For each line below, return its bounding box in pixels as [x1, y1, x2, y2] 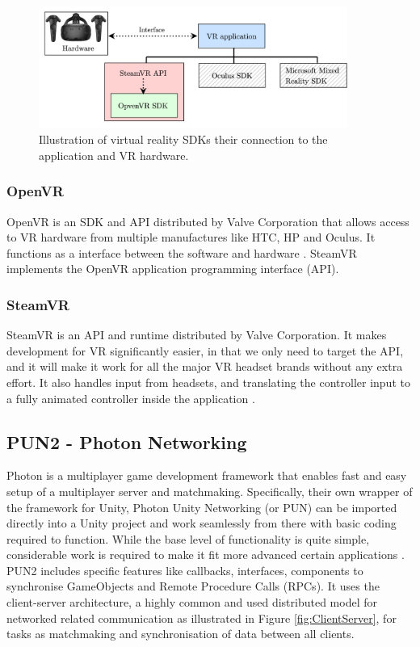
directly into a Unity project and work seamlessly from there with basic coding [6, 515, 397, 531]
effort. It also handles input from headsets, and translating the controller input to [6, 373, 410, 390]
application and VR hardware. [39, 146, 189, 163]
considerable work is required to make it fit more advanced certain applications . [6, 546, 405, 563]
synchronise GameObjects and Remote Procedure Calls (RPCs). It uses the [6, 578, 380, 594]
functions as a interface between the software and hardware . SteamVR [6, 244, 357, 261]
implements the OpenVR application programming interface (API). [6, 260, 339, 277]
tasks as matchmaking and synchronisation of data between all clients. [6, 625, 355, 642]
